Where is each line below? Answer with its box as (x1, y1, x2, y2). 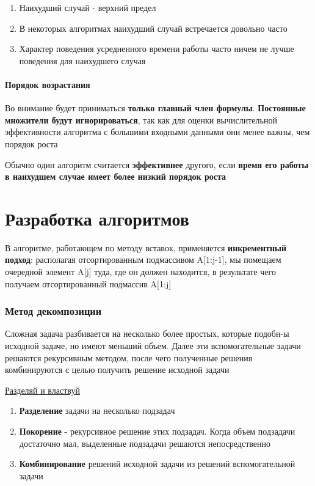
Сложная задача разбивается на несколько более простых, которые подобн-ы (5, 327, 289, 340)
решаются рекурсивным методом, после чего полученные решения (5, 351, 253, 364)
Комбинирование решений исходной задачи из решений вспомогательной (19, 457, 295, 470)
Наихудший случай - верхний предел (19, 1, 156, 13)
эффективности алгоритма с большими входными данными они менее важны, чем (5, 125, 310, 138)
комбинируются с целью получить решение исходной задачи (5, 363, 230, 376)
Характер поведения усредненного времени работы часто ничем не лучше (19, 42, 294, 55)
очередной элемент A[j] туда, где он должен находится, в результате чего (5, 265, 276, 278)
